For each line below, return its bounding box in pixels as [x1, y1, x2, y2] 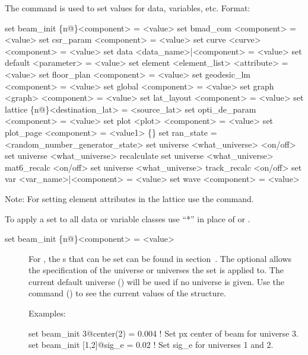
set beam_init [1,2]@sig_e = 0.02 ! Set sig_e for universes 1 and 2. [28, 338, 274, 351]
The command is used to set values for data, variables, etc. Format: [5, 2, 250, 14]
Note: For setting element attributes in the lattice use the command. [5, 192, 254, 204]
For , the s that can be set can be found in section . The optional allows [28, 252, 292, 264]
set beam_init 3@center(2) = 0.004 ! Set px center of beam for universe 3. [28, 327, 299, 339]
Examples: [28, 307, 66, 319]
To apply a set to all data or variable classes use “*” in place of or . [5, 212, 250, 225]
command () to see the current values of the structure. [28, 287, 226, 299]
